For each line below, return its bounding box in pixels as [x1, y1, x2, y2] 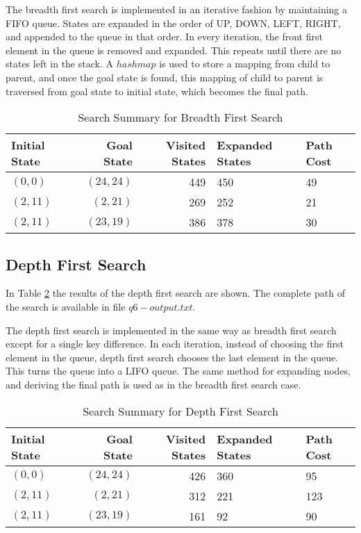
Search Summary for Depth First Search [83, 402, 278, 419]
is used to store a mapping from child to [159, 56, 330, 71]
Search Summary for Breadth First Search [78, 109, 283, 126]
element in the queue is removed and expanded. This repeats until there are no [6, 42, 342, 57]
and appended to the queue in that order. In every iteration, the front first [6, 29, 323, 44]
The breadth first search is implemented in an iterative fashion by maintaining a [6, 2, 348, 16]
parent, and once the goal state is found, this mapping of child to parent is [6, 69, 324, 84]
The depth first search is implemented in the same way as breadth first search [6, 322, 337, 337]
